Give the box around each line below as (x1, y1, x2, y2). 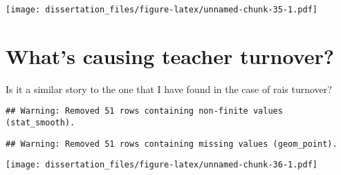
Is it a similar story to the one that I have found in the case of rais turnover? (6, 81, 332, 96)
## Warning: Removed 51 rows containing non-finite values (6, 106, 283, 116)
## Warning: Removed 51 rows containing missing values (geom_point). (6, 138, 338, 149)
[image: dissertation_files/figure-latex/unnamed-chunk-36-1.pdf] (6, 160, 318, 170)
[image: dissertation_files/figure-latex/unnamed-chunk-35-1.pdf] (6, 5, 318, 14)
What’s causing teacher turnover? (6, 41, 335, 70)
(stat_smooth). (6, 118, 75, 128)
